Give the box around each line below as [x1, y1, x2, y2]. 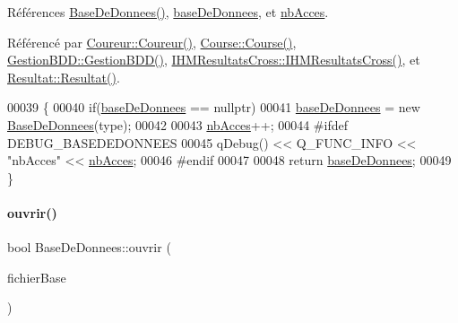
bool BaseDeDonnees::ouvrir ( [7, 238, 171, 257]
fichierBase [7, 267, 66, 286]
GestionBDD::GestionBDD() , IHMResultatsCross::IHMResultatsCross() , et [7, 50, 420, 69]
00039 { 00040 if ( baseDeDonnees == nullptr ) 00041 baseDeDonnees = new [7, 98, 420, 117]
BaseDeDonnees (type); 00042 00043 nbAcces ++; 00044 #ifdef [7, 115, 348, 134]
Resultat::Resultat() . [7, 67, 120, 86]
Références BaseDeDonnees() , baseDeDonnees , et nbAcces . [7, 3, 329, 21]
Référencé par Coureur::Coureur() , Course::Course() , [7, 32, 297, 51]
